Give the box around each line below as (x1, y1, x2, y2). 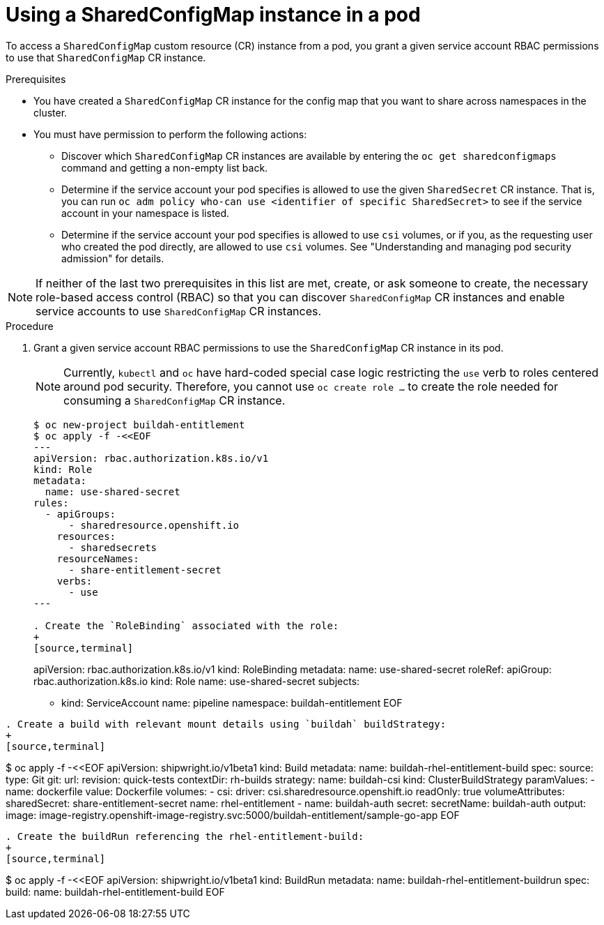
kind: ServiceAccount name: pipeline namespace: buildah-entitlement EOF (61, 696, 403, 709)
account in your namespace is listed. (61, 206, 230, 219)
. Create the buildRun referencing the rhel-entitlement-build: (6, 830, 364, 842)
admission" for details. (61, 252, 164, 264)
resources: (56, 530, 116, 542)
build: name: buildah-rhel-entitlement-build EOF (6, 885, 225, 898)
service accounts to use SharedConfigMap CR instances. (36, 303, 322, 318)
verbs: (56, 575, 93, 587)
